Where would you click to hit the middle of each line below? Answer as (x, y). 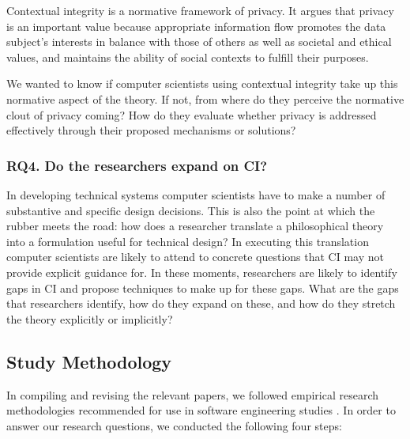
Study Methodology (89, 361)
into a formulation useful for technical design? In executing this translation (188, 241)
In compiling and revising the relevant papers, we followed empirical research (193, 394)
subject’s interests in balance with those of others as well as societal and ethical (199, 42)
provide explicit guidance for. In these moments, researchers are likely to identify (202, 272)
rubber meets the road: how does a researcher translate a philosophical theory (195, 226)
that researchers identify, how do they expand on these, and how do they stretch (201, 303)
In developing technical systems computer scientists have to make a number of (196, 194)
